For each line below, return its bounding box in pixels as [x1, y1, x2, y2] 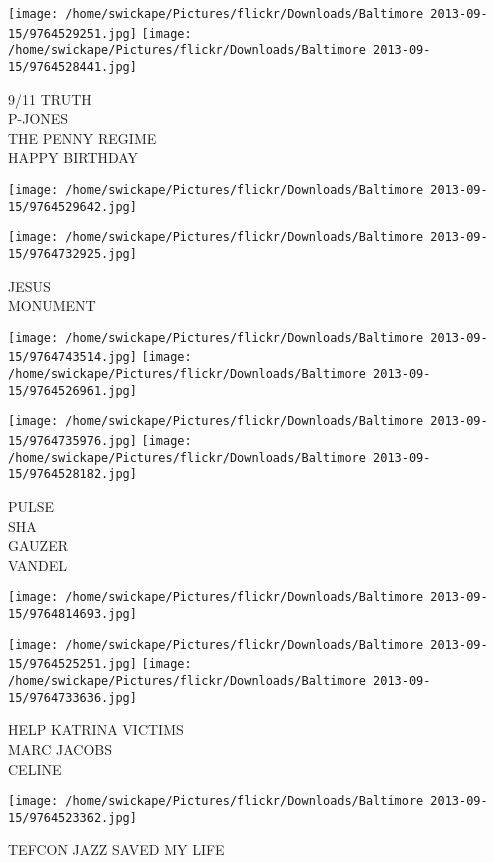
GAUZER [8, 535, 68, 556]
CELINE [8, 758, 62, 779]
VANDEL [8, 554, 67, 575]
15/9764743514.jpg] [8, 350, 137, 365]
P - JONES [8, 108, 69, 129]
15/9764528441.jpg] [8, 59, 137, 74]
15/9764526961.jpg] [8, 383, 137, 398]
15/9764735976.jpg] [8, 434, 137, 449]
